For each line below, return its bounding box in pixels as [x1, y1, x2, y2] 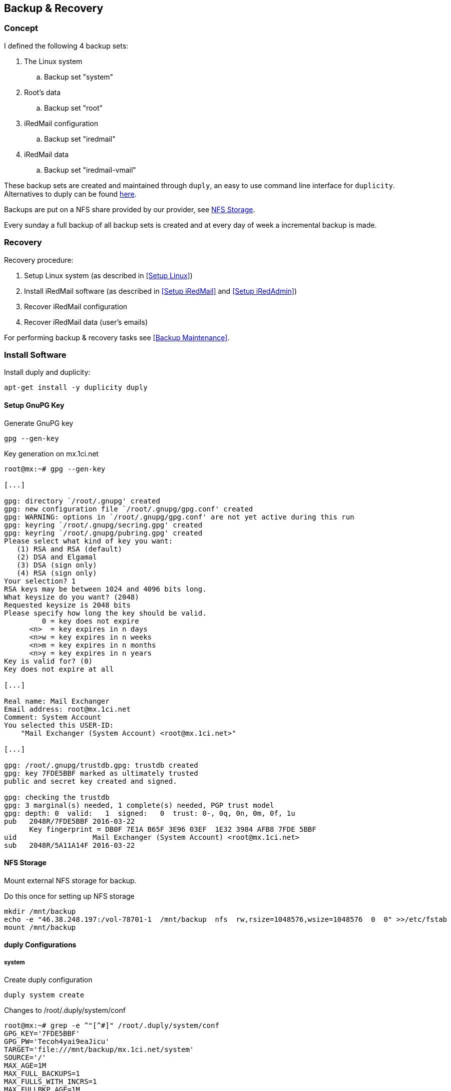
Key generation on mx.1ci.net [4, 449, 99, 458]
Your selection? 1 [4, 577, 76, 585]
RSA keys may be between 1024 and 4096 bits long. [4, 585, 207, 593]
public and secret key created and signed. [4, 777, 177, 785]
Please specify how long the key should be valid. [4, 609, 207, 617]
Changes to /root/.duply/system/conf [4, 1006, 126, 1015]
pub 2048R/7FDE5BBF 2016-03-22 [4, 817, 135, 825]
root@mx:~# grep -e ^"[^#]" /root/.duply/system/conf [4, 1021, 219, 1030]
